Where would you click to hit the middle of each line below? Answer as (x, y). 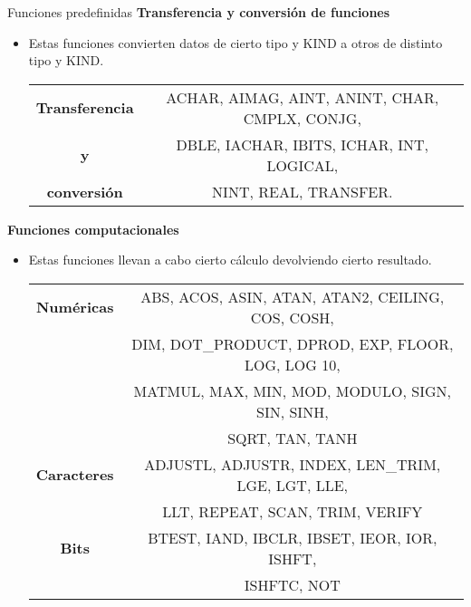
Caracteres (75, 475)
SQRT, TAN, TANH (293, 438)
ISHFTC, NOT (292, 584)
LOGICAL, (303, 165)
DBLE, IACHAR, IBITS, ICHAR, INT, (302, 144)
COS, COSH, (292, 317)
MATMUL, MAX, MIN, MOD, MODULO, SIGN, (292, 390)
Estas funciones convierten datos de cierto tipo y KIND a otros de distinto (235, 42)
